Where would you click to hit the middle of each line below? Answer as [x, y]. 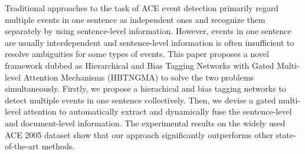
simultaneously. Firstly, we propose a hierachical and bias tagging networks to [145, 88]
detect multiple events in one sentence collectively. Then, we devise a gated [140, 100]
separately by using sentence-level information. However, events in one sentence [148, 31]
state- [286, 134]
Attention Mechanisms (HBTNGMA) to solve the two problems [139, 77]
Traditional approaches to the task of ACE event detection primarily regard [142, 8]
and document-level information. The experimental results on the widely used [145, 123]
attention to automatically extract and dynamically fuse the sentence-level [158, 111]
